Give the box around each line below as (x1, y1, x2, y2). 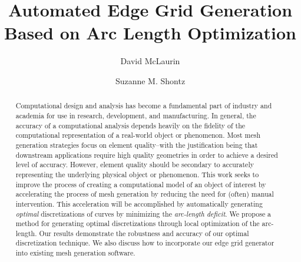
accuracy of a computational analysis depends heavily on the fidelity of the (15, 120, 246, 130)
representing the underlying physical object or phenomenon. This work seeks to (15, 169, 259, 179)
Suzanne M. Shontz (115, 74, 186, 87)
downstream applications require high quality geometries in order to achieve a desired (15, 150, 278, 160)
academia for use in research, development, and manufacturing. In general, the (15, 110, 256, 120)
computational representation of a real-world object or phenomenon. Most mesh (15, 130, 261, 140)
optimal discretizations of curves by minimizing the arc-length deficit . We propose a (15, 208, 272, 218)
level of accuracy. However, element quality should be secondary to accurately (15, 160, 254, 170)
